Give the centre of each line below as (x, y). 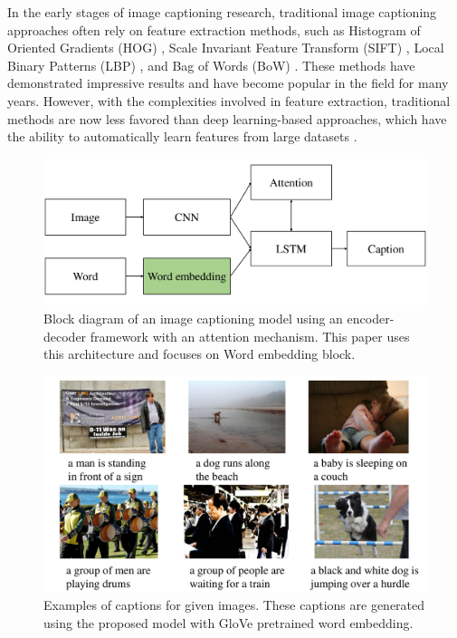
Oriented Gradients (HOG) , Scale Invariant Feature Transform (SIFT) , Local (226, 48)
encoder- (371, 319)
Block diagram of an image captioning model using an (193, 319)
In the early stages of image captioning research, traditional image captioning (222, 12)
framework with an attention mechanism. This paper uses (250, 336)
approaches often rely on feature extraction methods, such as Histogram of (214, 29)
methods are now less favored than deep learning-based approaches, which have (227, 118)
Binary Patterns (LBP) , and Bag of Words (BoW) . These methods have (211, 65)
